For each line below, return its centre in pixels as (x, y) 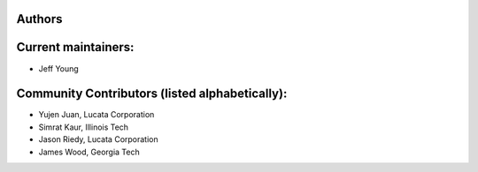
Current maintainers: (75, 47)
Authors (39, 19)
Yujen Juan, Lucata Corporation (96, 115)
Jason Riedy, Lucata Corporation (98, 139)
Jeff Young (58, 68)
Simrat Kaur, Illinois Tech (83, 127)
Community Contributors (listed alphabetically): (152, 94)
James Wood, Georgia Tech (89, 152)
